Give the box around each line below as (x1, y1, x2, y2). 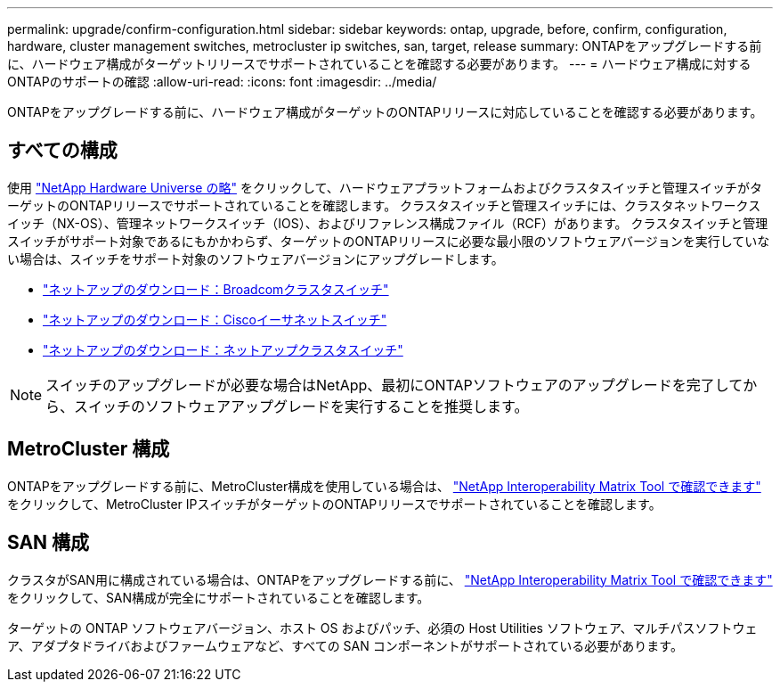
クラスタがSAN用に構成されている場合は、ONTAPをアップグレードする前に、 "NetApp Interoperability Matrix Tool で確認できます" (7, 571, 773, 587)
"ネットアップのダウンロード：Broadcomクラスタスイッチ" (43, 281, 389, 297)
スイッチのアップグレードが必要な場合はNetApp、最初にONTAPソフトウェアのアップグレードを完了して (45, 375, 743, 394)
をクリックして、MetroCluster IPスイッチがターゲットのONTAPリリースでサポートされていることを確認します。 (7, 496, 662, 512)
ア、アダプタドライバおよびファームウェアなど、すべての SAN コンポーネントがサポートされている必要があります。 (7, 637, 683, 653)
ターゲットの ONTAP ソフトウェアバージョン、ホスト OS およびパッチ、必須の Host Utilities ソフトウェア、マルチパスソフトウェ (7, 619, 758, 636)
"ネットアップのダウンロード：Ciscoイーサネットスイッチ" (43, 311, 387, 327)
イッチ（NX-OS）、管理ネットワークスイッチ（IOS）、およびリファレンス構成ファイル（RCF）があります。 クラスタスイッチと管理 (7, 215, 768, 231)
